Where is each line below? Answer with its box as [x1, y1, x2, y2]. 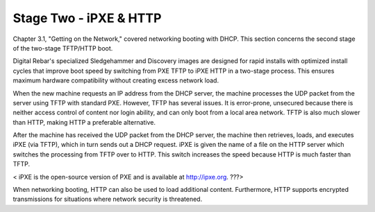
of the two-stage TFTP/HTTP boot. [12, 44, 113, 52]
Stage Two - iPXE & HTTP [12, 10, 162, 26]
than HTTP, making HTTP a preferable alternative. [12, 118, 156, 126]
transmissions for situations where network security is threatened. [12, 195, 203, 204]
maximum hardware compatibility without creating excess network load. [12, 76, 219, 85]
